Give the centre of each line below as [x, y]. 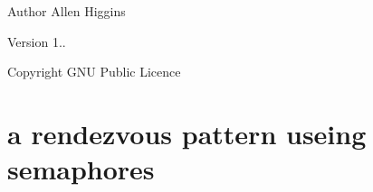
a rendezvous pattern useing [187, 133]
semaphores [81, 169]
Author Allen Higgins [67, 11]
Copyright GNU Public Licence [94, 72]
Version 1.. [37, 41]
